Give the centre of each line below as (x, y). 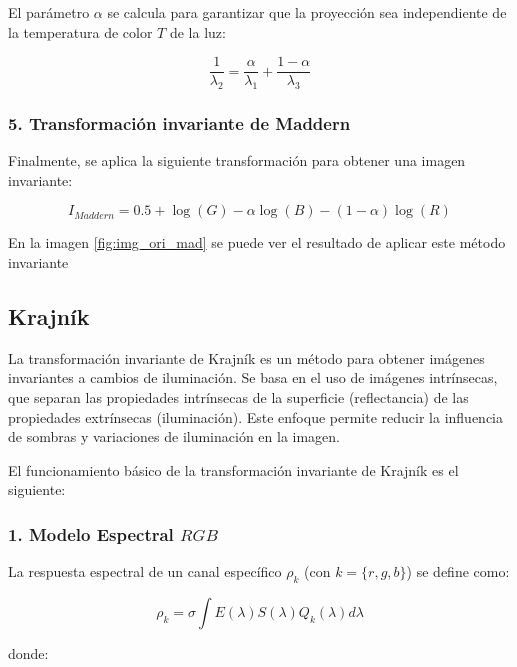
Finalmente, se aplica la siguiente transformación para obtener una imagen (237, 160)
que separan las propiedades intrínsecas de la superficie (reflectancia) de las (238, 397)
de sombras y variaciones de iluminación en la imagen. (174, 436)
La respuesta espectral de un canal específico (145, 571)
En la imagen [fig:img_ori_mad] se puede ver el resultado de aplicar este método (257, 242)
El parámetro (49, 12)
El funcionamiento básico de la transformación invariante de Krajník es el (233, 469)
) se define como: (458, 571)
